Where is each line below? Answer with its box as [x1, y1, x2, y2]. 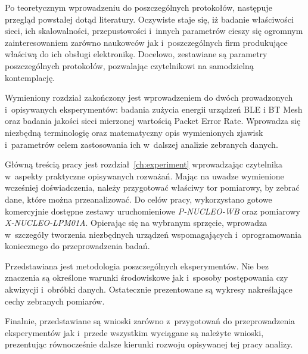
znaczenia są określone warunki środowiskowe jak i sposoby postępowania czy [5, 271, 288, 284]
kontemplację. [5, 71, 55, 83]
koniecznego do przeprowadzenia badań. [5, 240, 150, 252]
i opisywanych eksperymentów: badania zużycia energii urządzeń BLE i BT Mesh [5, 103, 303, 115]
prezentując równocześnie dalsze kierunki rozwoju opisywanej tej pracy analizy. [5, 338, 293, 350]
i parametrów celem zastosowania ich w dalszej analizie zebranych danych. [5, 138, 278, 150]
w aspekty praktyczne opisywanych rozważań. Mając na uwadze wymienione [5, 169, 284, 182]
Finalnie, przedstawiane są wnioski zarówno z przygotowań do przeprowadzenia [5, 315, 295, 327]
